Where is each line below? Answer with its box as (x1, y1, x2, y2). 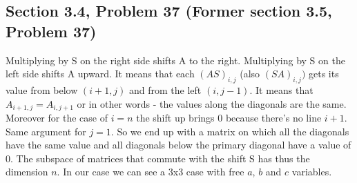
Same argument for (6, 124, 86, 138)
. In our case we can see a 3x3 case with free (57, 164, 244, 179)
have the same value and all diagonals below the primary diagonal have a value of (6, 137, 351, 152)
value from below (6, 82, 78, 97)
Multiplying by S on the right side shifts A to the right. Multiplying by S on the (6, 52, 345, 67)
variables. (291, 164, 332, 179)
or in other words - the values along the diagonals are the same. (77, 96, 347, 110)
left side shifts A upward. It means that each (6, 66, 195, 81)
